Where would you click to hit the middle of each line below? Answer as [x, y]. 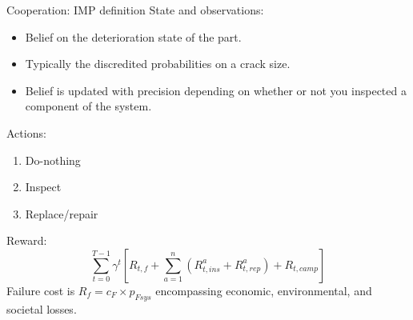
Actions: [26, 132]
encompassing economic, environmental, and [264, 290]
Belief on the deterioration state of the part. [133, 36]
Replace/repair [62, 213]
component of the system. [88, 106]
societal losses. [42, 308]
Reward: [27, 240]
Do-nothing [53, 160]
